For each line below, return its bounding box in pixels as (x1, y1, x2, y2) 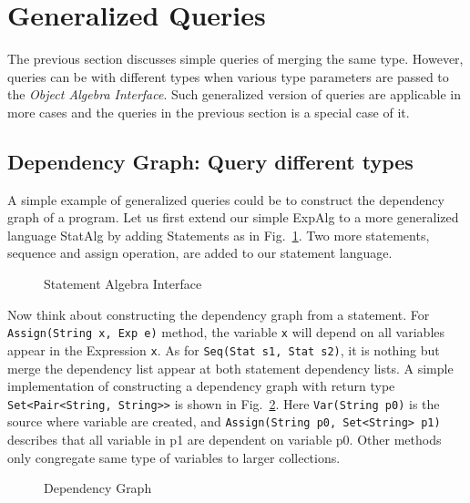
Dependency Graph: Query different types (7, 147, 414, 175)
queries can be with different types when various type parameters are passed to (7, 67, 449, 86)
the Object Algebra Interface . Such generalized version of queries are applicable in (7, 85, 462, 104)
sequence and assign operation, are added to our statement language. (7, 243, 393, 262)
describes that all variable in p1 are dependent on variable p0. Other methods (7, 430, 442, 449)
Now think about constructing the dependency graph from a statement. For (7, 304, 430, 323)
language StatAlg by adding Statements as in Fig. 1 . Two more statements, (7, 225, 430, 244)
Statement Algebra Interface (44, 274, 202, 293)
